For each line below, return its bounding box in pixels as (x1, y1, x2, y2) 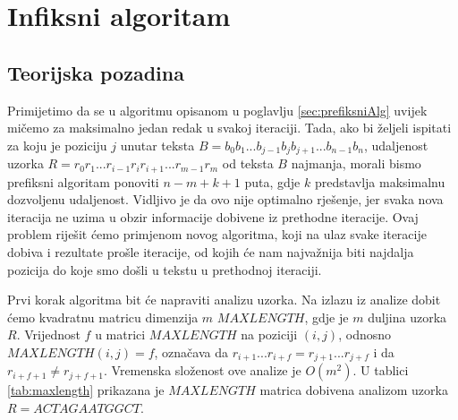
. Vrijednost (16, 325, 81, 344)
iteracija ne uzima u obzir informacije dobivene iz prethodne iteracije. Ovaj (7, 207, 419, 226)
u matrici (95, 325, 146, 344)
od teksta (222, 154, 274, 173)
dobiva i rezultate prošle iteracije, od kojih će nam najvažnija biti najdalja (7, 243, 414, 261)
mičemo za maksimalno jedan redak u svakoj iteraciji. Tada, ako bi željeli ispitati (7, 118, 452, 137)
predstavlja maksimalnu (314, 172, 445, 191)
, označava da (154, 343, 228, 362)
